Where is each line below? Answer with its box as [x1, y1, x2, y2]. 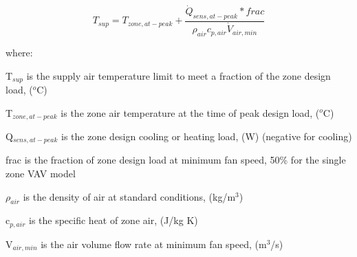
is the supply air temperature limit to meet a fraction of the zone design [26, 68, 331, 82]
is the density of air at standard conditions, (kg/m [23, 189, 236, 203]
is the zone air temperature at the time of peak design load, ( [61, 105, 320, 120]
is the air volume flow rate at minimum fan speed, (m [41, 236, 267, 251]
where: [6, 45, 33, 59]
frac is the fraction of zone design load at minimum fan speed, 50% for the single [6, 153, 346, 167]
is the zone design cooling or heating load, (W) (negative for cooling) [61, 129, 352, 143]
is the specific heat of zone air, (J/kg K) [28, 213, 198, 227]
